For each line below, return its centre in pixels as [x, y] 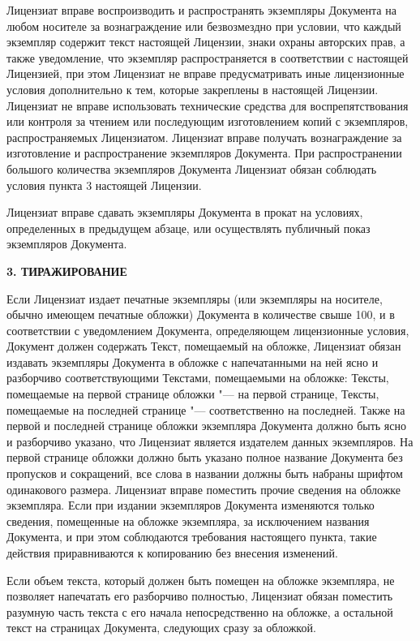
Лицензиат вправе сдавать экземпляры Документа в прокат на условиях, [185, 212]
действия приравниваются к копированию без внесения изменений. [172, 553]
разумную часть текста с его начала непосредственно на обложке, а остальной [200, 611]
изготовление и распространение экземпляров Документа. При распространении [204, 153]
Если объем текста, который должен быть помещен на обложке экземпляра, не [201, 580]
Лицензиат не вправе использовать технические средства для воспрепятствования [208, 105]
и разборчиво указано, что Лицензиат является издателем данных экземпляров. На [210, 441]
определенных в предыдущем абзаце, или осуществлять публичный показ [189, 228]
